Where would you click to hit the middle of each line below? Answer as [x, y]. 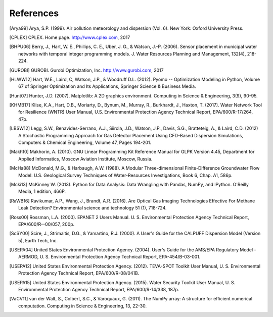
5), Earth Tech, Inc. [38, 240]
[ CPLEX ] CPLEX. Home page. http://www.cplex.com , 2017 [70, 37]
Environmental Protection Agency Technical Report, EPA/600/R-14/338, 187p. [99, 290]
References [34, 13]
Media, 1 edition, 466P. [42, 191]
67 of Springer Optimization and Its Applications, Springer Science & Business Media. [107, 86]
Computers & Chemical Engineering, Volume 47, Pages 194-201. [85, 143]
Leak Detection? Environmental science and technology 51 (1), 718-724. [93, 208]
